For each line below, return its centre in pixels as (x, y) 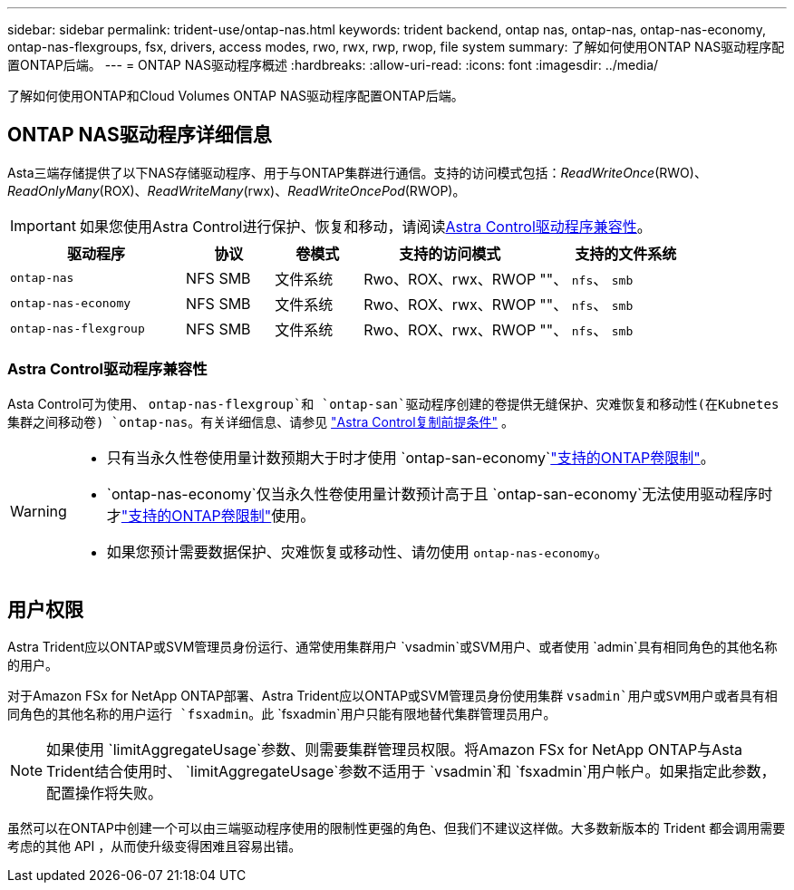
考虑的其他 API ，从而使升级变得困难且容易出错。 (155, 846)
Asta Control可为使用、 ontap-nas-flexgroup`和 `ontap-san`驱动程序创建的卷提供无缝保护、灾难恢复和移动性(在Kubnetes (393, 403)
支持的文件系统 (626, 253)
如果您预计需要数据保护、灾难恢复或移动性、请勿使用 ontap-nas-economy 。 (358, 551)
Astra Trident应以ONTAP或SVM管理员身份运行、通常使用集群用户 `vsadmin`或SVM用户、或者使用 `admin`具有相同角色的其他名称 (392, 647)
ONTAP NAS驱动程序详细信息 (140, 135)
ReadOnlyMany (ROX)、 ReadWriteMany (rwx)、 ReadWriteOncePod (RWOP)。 (237, 190)
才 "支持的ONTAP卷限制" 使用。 (211, 515)
